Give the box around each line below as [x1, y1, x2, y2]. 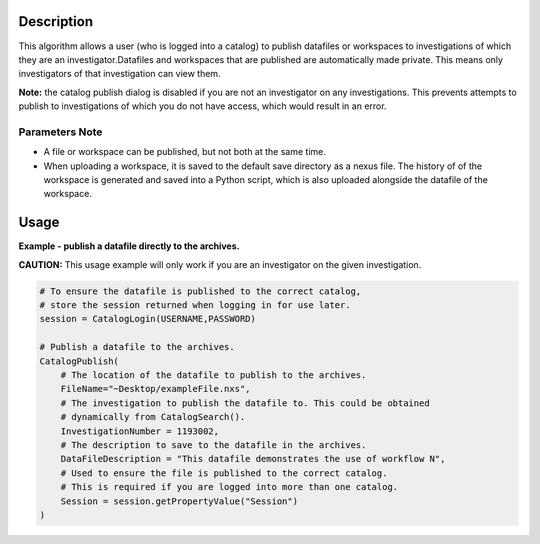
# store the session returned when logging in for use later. [39, 300, 351, 311]
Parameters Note [18, 125, 103, 139]
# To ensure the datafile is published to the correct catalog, [39, 285, 362, 297]
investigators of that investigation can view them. [18, 68, 221, 80]
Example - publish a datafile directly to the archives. [18, 240, 240, 252]
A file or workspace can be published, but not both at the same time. [43, 146, 327, 158]
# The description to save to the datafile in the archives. [60, 439, 367, 450]
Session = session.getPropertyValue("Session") [60, 495, 299, 507]
